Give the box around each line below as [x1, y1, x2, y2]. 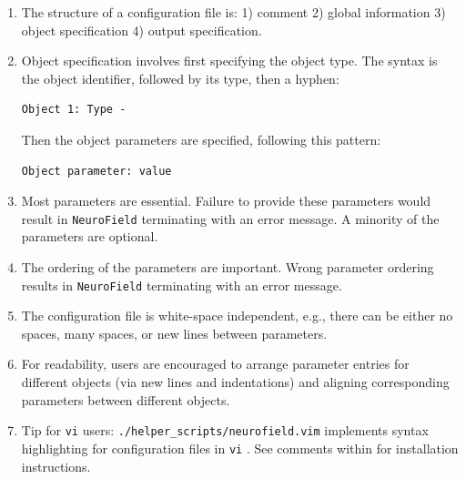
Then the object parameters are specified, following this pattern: [21, 129, 381, 148]
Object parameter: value [21, 164, 172, 178]
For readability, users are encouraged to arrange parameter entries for [21, 354, 410, 373]
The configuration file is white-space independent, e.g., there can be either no [21, 306, 453, 325]
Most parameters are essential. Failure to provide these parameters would [21, 191, 431, 210]
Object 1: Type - [21, 103, 127, 117]
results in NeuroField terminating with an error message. [21, 275, 342, 294]
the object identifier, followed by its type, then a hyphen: [21, 68, 339, 87]
